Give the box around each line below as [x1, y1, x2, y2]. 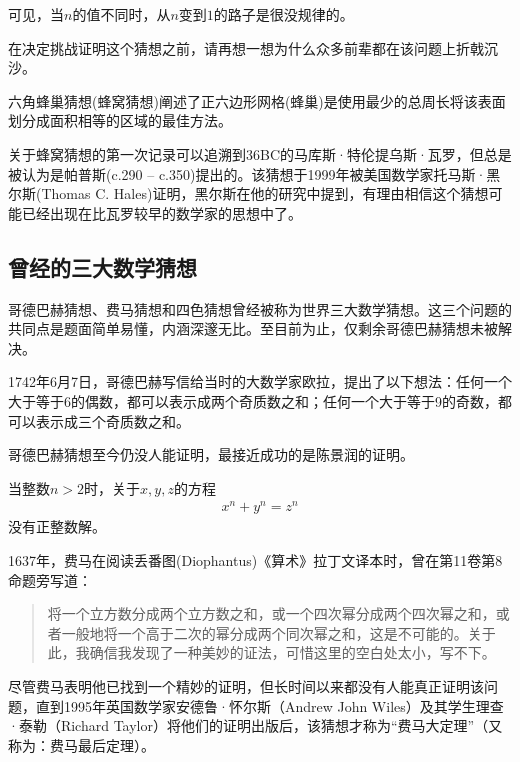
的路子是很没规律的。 [213, 4, 354, 24]
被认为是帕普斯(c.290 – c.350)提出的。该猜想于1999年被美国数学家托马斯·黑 [8, 163, 501, 184]
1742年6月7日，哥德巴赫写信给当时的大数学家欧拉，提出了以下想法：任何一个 [8, 371, 512, 392]
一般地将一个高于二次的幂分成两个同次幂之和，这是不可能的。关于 [61, 622, 496, 643]
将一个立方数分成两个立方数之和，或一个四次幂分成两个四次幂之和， [47, 603, 496, 624]
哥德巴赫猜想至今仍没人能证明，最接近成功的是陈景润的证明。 [8, 444, 414, 465]
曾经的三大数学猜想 [8, 251, 197, 282]
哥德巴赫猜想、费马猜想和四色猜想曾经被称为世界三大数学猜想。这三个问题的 [8, 298, 512, 319]
